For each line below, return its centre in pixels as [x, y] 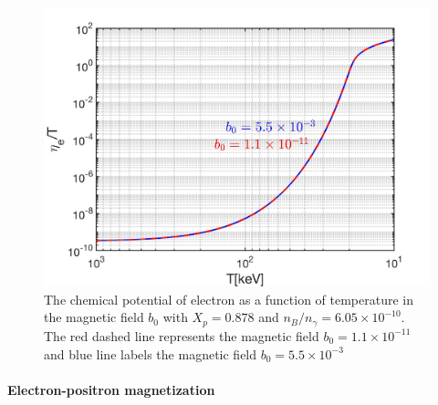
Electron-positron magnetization [111, 389]
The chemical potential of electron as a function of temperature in [229, 299]
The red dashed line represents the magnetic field [182, 335]
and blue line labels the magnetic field [151, 353]
